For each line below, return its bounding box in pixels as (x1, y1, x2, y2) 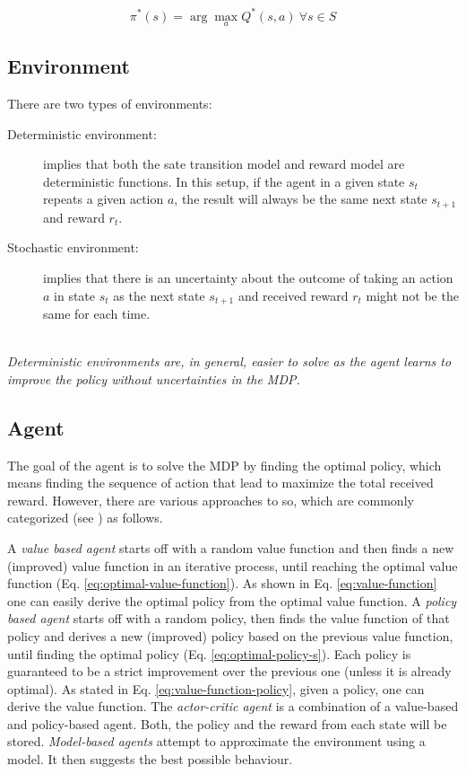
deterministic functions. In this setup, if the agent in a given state (43, 172, 405, 190)
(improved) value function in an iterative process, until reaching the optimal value (7, 556, 458, 575)
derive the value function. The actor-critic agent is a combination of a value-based (7, 697, 459, 716)
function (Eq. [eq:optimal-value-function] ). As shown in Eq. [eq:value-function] (7, 574, 437, 593)
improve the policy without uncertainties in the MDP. (7, 369, 300, 388)
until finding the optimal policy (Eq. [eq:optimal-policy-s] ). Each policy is (7, 644, 411, 663)
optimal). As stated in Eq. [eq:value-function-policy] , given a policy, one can (7, 679, 425, 698)
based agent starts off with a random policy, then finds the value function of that (7, 609, 450, 628)
